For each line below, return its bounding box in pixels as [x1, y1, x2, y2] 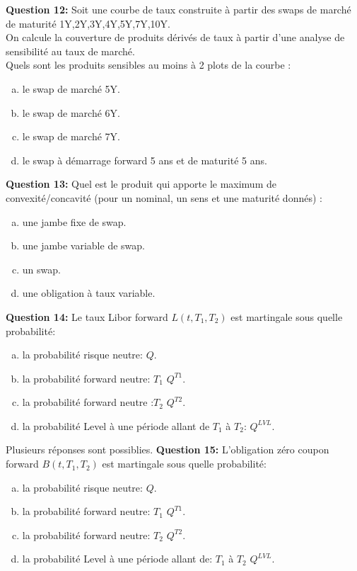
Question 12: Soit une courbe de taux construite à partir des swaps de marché [6, 2, 351, 16]
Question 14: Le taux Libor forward [6, 309, 168, 324]
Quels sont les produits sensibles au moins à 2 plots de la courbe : [6, 57, 291, 72]
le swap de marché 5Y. [22, 81, 120, 96]
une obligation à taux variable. [22, 285, 156, 300]
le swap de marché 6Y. [22, 105, 120, 120]
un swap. [22, 261, 61, 276]
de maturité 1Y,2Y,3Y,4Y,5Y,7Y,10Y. [6, 16, 171, 30]
